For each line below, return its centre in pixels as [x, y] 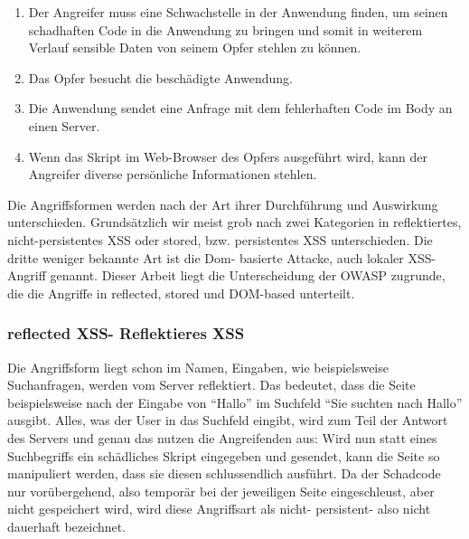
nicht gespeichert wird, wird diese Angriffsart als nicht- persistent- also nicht [219, 509]
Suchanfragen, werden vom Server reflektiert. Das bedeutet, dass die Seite [211, 385]
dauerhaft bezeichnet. [67, 526]
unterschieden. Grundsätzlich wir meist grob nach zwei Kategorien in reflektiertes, [234, 222]
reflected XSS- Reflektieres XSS [126, 333]
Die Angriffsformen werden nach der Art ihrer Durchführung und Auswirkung [223, 204]
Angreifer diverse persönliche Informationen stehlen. [173, 174]
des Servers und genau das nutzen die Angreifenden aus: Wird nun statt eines [222, 437]
